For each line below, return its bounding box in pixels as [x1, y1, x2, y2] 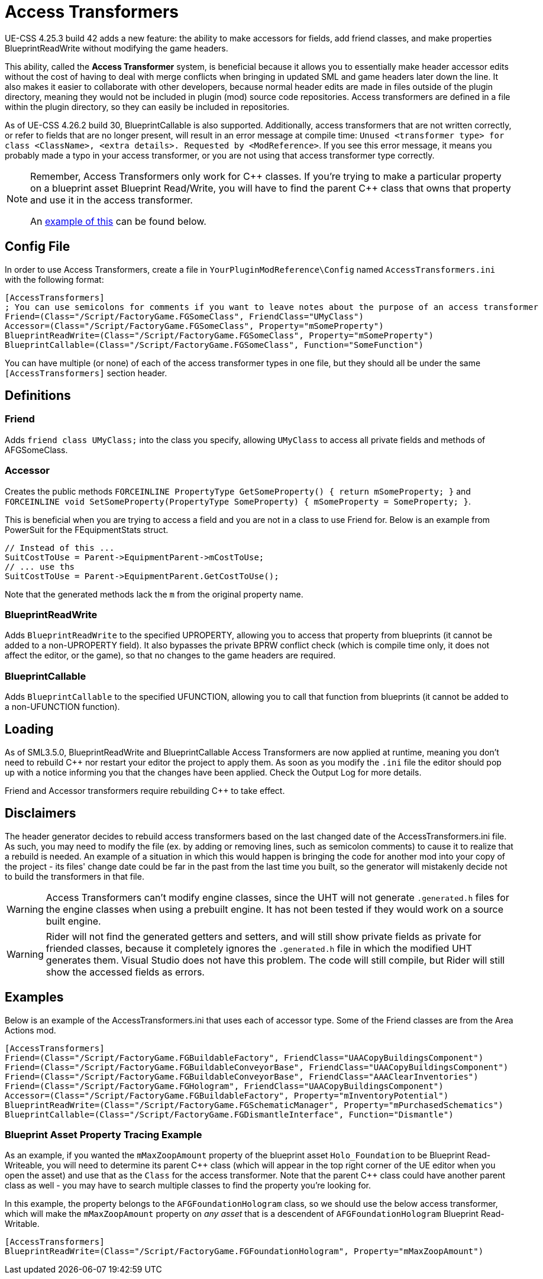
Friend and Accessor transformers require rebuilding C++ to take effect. [5, 785, 285, 796]
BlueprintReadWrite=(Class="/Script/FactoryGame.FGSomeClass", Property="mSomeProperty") [5, 330, 434, 340]
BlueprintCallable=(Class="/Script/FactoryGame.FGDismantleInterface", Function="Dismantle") [5, 1109, 454, 1119]
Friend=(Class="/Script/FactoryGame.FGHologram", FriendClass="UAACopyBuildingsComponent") [5, 1081, 444, 1091]
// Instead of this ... [5, 542, 115, 553]
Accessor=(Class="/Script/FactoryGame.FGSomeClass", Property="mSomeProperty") [5, 321, 384, 331]
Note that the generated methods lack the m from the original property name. [5, 589, 303, 599]
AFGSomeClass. [5, 444, 68, 455]
